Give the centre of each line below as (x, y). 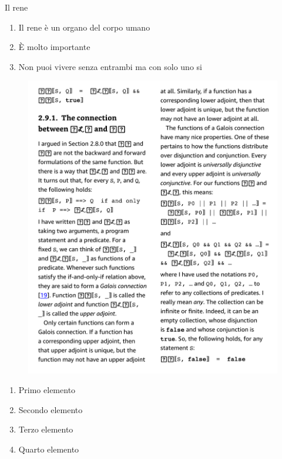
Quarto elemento (49, 449)
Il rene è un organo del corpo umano (84, 27)
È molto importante (54, 47)
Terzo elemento (46, 429)
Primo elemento (47, 390)
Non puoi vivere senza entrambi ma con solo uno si (110, 66)
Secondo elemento (51, 409)
